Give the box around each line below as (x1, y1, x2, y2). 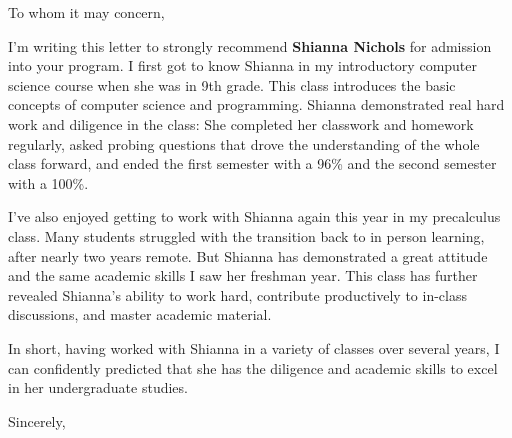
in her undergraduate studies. (8, 377, 188, 398)
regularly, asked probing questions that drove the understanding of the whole (8, 133, 480, 154)
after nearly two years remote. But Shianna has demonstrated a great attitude (8, 245, 488, 266)
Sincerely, (8, 410, 66, 431)
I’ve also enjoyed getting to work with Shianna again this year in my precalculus (8, 206, 501, 227)
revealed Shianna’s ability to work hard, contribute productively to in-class (8, 284, 467, 305)
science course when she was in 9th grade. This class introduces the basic (8, 74, 456, 95)
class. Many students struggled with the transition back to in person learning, (8, 225, 485, 246)
